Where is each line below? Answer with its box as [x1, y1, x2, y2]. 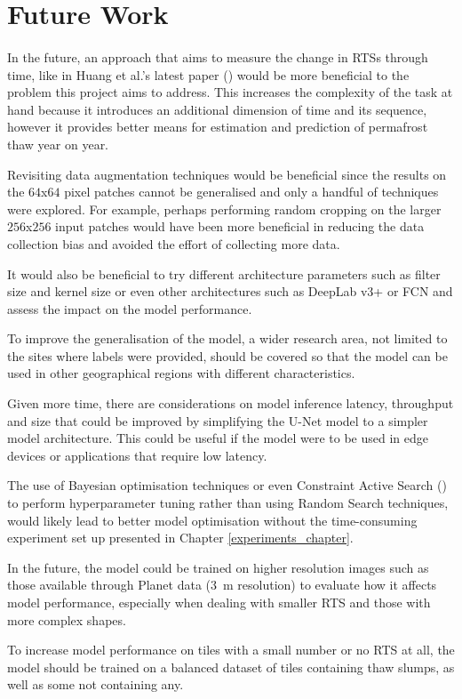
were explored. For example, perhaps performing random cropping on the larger [7, 199, 442, 218]
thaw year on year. [7, 134, 109, 153]
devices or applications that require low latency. [7, 446, 267, 464]
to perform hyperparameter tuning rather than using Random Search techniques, [7, 494, 449, 512]
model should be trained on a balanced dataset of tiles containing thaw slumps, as [7, 657, 455, 676]
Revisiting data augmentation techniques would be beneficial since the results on [7, 165, 447, 183]
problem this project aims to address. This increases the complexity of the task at [7, 83, 453, 101]
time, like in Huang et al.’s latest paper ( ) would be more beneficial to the [7, 65, 410, 84]
